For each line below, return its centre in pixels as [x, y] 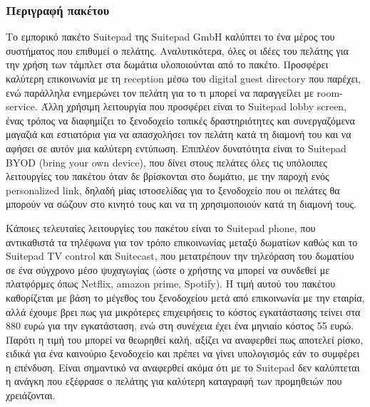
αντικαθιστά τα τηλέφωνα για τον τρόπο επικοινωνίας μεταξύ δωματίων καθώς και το [182, 242]
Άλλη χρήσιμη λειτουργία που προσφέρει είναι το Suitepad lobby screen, [194, 106]
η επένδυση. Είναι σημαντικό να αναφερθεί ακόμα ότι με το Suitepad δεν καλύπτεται [183, 367]
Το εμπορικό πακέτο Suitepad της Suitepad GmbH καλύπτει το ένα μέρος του [170, 37]
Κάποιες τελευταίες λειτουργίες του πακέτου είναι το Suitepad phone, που [161, 227]
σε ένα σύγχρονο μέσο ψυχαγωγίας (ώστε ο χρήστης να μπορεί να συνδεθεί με [168, 269]
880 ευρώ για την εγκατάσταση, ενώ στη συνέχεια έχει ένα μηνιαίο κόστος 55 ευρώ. [180, 326]
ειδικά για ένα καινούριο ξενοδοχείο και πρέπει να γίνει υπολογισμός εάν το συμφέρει [183, 353]
